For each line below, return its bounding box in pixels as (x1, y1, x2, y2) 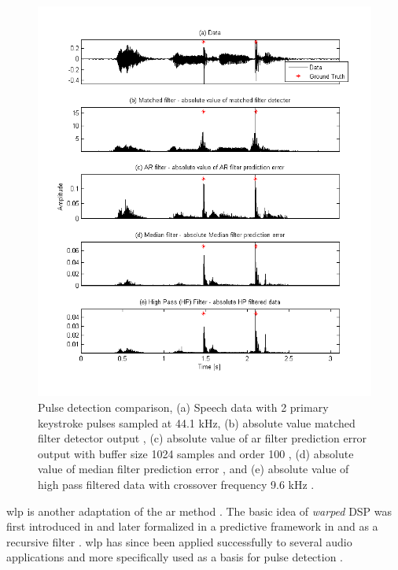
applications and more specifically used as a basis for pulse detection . (6, 549, 344, 565)
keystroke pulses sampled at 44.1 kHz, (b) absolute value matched (38, 414, 356, 431)
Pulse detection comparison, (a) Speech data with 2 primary (38, 398, 329, 415)
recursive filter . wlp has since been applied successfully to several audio (6, 533, 352, 550)
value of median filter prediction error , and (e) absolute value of (38, 461, 349, 477)
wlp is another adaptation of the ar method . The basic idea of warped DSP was (6, 502, 392, 519)
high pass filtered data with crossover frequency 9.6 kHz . (38, 476, 315, 492)
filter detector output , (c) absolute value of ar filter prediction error (38, 430, 367, 446)
